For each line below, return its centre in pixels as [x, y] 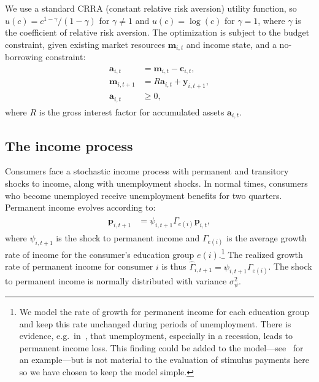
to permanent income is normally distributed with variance [116, 280]
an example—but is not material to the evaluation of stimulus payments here [164, 360]
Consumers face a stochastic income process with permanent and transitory [147, 171]
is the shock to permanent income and [128, 237]
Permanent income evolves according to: [80, 207]
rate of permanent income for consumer [79, 266]
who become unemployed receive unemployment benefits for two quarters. [144, 195]
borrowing [24, 57]
